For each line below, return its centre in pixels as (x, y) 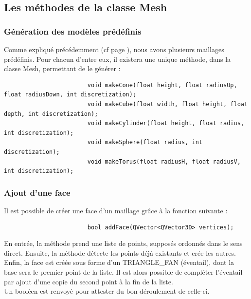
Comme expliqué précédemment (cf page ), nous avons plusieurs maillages (114, 49)
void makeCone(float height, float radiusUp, (162, 85)
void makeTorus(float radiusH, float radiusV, (164, 161)
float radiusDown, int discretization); (70, 95)
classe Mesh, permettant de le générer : (62, 68)
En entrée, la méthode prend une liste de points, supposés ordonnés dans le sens (123, 243)
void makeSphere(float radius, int (145, 142)
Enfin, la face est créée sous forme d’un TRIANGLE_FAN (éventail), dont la (119, 262)
